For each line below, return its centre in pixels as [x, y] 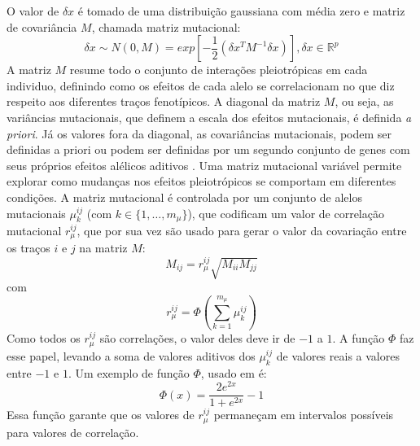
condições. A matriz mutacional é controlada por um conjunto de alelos [184, 197]
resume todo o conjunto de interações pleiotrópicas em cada [219, 70]
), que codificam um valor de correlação [286, 213]
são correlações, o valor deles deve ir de [197, 338]
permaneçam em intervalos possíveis [304, 415]
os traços [28, 248]
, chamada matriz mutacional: [166, 26]
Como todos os [44, 338]
